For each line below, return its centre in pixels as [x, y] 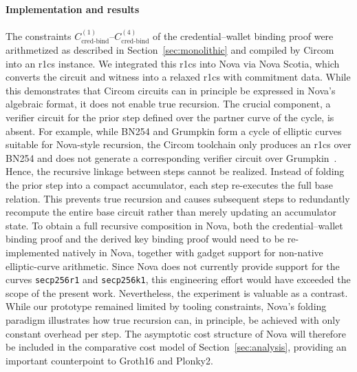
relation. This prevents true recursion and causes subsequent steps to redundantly [178, 198]
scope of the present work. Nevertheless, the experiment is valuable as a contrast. [177, 292]
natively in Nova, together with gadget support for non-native [193, 252]
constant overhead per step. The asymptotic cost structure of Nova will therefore [176, 333]
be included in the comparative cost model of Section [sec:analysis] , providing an [176, 347]
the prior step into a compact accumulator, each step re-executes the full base [170, 184]
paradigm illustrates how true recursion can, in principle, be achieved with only [173, 319]
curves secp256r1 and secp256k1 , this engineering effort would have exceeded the [178, 279]
